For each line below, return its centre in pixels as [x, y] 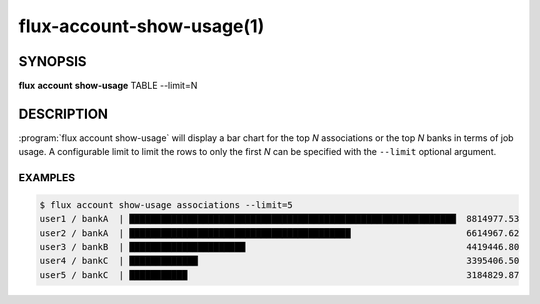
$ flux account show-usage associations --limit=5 [166, 204]
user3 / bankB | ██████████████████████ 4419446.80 [279, 247]
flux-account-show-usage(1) [141, 26]
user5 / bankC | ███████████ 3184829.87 [279, 274]
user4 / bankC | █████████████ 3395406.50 [279, 261]
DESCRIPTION [63, 113]
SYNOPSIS [52, 61]
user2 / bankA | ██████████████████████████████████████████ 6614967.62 [279, 233]
